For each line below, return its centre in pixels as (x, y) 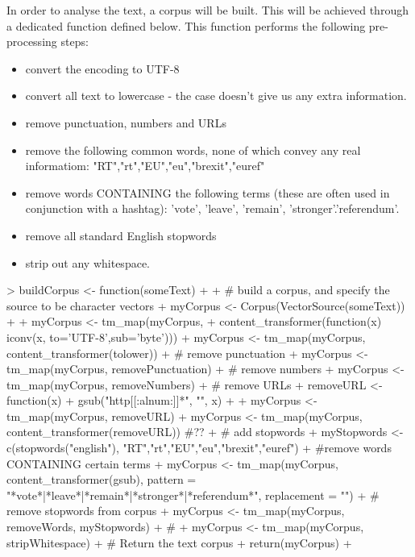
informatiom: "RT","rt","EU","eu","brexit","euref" (145, 166)
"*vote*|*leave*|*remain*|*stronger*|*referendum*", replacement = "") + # (193, 495)
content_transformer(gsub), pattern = (102, 479)
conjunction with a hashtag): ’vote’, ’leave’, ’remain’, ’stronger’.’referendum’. (212, 208)
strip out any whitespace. (87, 262)
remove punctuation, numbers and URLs (126, 122)
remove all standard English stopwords (121, 235)
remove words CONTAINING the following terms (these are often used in (207, 192)
